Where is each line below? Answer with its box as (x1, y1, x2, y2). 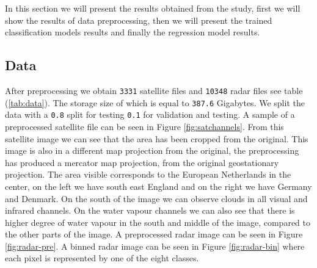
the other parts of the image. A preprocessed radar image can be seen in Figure (5, 228, 303, 241)
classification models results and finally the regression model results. (5, 26, 260, 38)
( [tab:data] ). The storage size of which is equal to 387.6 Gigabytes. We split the (5, 96, 305, 109)
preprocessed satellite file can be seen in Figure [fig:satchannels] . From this (5, 120, 284, 132)
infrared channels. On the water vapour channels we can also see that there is (5, 204, 295, 217)
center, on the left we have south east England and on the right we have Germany (5, 179, 312, 192)
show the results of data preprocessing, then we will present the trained (5, 13, 272, 26)
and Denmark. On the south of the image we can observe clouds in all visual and (5, 192, 308, 205)
